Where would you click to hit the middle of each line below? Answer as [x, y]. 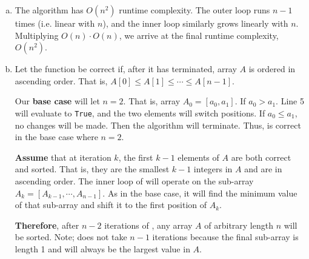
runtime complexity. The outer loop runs [194, 10]
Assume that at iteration [63, 157]
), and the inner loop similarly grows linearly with [195, 23]
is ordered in [272, 69]
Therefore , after [47, 225]
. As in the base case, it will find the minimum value [200, 193]
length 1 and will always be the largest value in [102, 248]
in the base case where [56, 137]
